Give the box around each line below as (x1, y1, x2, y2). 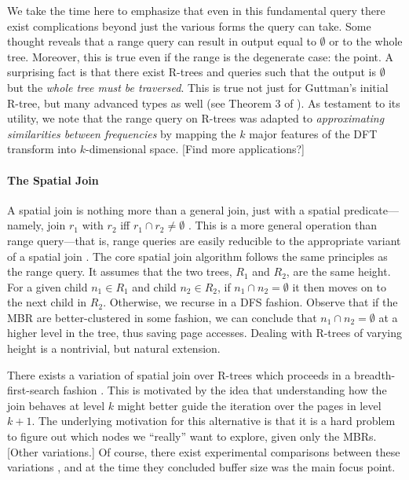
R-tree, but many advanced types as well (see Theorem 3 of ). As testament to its (7, 94, 400, 111)
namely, (7, 217, 44, 233)
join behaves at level (7, 397, 105, 413)
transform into (7, 141, 77, 157)
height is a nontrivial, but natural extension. (7, 340, 221, 357)
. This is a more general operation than (188, 217, 378, 233)
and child (132, 278, 177, 295)
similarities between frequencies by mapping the (7, 125, 236, 141)
